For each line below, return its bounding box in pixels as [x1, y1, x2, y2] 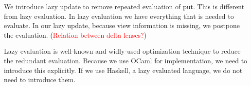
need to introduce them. [4, 74, 76, 85]
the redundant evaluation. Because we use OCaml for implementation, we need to [4, 55, 248, 65]
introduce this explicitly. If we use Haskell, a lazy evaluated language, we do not [4, 65, 243, 75]
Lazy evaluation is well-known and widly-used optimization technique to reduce [4, 46, 241, 56]
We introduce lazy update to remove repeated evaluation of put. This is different [4, 1, 245, 11]
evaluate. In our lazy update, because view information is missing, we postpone [4, 20, 240, 30]
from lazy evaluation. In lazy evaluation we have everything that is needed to [4, 11, 234, 21]
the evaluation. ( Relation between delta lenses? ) [4, 29, 147, 40]
